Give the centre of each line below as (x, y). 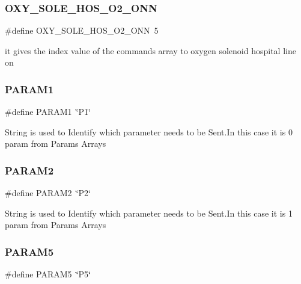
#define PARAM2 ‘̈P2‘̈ (48, 193)
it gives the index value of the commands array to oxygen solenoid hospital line (150, 50)
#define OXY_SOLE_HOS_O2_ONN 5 (82, 30)
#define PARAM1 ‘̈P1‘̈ (48, 112)
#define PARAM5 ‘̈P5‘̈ (48, 274)
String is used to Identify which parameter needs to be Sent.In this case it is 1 (149, 213)
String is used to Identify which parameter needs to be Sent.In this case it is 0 (149, 131)
